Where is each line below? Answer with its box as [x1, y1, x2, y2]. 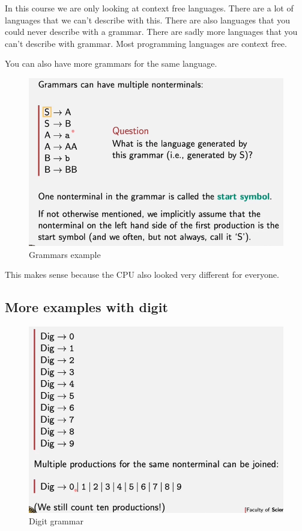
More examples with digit [5, 298, 168, 316]
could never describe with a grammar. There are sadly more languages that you [5, 25, 298, 38]
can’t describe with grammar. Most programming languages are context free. [5, 37, 287, 49]
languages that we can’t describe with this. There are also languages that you [5, 13, 290, 26]
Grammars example [29, 248, 101, 260]
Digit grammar [29, 515, 83, 527]
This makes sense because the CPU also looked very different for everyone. [5, 268, 279, 281]
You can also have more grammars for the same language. [5, 57, 217, 70]
